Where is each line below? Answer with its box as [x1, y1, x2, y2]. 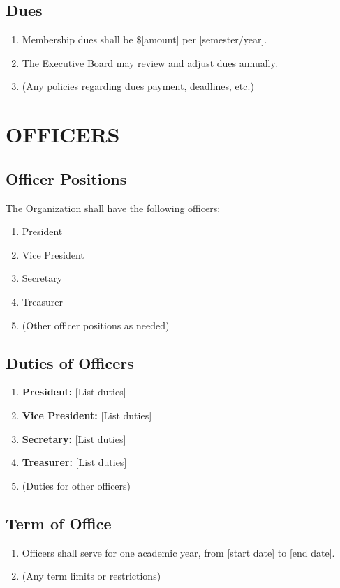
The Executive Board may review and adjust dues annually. [22, 55, 278, 70]
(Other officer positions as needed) [22, 317, 170, 332]
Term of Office [6, 512, 112, 534]
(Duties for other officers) [22, 478, 131, 492]
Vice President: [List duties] [22, 407, 152, 422]
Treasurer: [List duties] [22, 455, 127, 469]
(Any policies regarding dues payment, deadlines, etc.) [22, 79, 254, 93]
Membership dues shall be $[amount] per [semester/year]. [22, 32, 267, 47]
